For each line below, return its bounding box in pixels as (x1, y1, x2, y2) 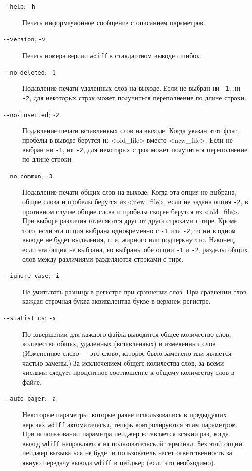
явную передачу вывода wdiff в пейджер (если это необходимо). (22, 457, 216, 468)
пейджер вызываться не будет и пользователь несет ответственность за (22, 448, 232, 458)
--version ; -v (3, 34, 46, 44)
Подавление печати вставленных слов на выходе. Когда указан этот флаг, (22, 125, 239, 136)
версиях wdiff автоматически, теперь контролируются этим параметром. (22, 419, 238, 429)
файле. (22, 376, 42, 387)
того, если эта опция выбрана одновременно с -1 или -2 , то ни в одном (22, 225, 236, 235)
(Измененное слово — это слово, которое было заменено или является (22, 348, 232, 358)
